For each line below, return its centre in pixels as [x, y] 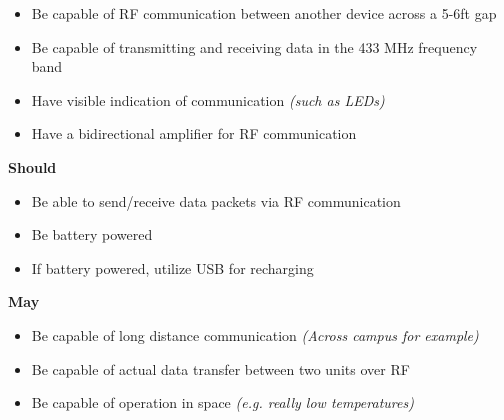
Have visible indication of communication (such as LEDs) [208, 99]
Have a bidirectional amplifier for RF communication [194, 133]
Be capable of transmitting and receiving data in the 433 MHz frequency [254, 46]
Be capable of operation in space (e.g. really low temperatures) [222, 402]
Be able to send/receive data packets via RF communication [216, 200]
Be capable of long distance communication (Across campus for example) [255, 334]
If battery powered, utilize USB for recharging [172, 267]
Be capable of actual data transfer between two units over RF [220, 368]
